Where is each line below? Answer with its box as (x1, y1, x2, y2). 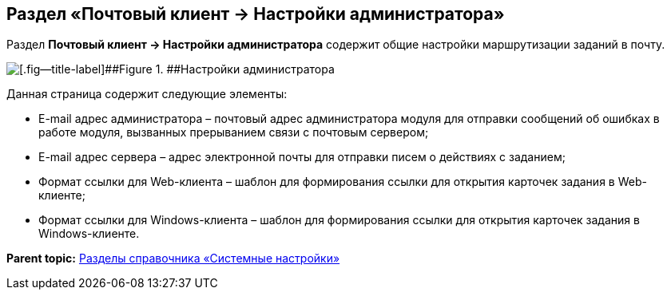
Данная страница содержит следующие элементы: (6, 87, 288, 101)
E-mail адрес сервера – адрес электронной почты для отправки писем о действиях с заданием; (38, 150, 566, 164)
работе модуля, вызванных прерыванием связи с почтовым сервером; (38, 125, 429, 140)
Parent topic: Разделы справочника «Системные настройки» (6, 251, 340, 266)
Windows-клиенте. (38, 227, 140, 241)
